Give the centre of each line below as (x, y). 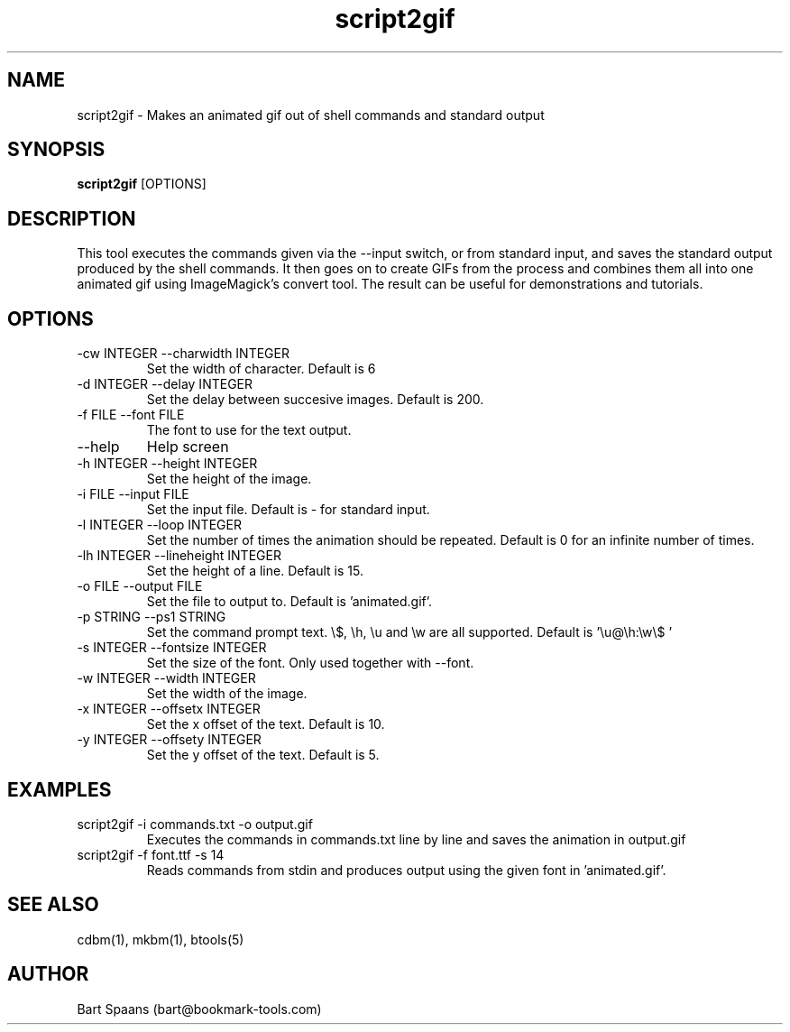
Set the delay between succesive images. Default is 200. (315, 400)
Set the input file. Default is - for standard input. (288, 510)
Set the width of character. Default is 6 (261, 369)
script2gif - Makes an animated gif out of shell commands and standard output (311, 115)
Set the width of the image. (227, 694)
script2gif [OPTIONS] (142, 184)
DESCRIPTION (72, 218)
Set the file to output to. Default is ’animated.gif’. (289, 602)
